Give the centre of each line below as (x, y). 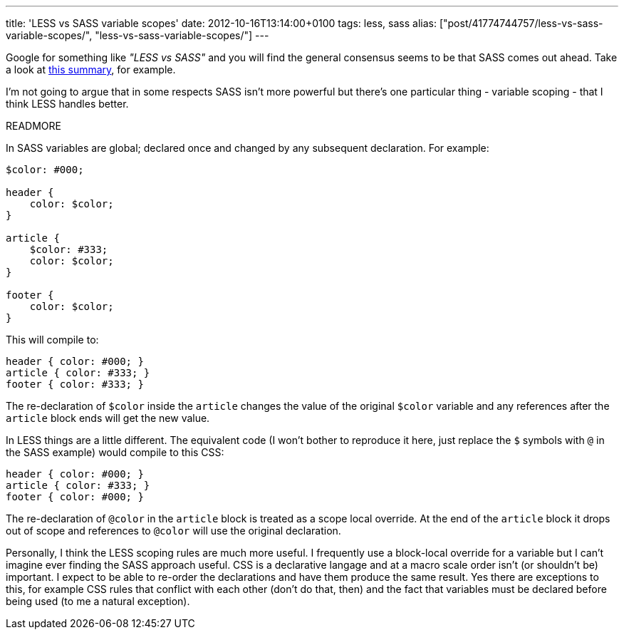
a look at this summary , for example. (91, 69)
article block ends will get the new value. (108, 418)
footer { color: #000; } (75, 497)
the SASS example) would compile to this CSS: (115, 452)
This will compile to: (52, 340)
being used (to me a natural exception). (98, 601)
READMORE (33, 126)
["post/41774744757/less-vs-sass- (521, 23)
